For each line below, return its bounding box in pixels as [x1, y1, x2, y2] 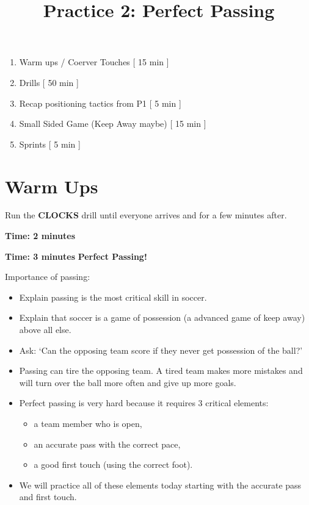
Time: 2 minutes [5, 229, 76, 242]
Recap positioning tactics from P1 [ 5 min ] [19, 96, 181, 109]
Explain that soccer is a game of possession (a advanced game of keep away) [19, 311, 305, 324]
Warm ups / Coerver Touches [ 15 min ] [19, 56, 169, 68]
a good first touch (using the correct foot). [34, 458, 193, 471]
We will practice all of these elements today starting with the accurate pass [19, 478, 302, 491]
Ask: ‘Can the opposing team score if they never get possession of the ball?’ [19, 343, 303, 356]
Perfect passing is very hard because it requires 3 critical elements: [19, 396, 269, 409]
